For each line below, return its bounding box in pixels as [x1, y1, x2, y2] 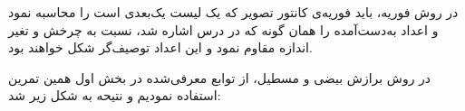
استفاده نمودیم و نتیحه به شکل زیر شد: [8, 86, 221, 105]
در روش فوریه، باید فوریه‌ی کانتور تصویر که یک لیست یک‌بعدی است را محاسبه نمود [8, 3, 459, 21]
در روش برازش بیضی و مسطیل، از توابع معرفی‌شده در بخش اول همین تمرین [8, 68, 431, 87]
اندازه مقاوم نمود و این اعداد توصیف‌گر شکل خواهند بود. [8, 38, 313, 57]
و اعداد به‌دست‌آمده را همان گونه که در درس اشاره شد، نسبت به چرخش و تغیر [8, 20, 439, 39]
